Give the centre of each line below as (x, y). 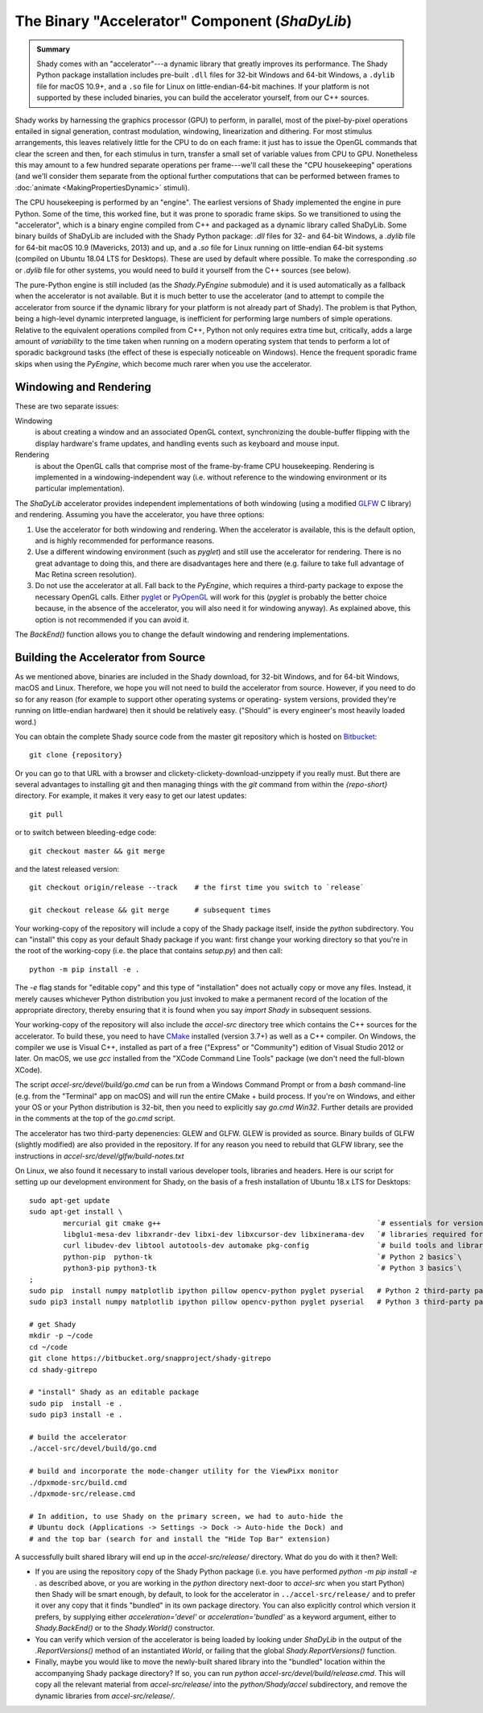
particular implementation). (80, 488)
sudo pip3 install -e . (76, 1415)
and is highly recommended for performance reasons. (125, 541)
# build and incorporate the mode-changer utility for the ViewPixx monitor (184, 1471)
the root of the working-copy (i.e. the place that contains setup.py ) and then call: (149, 951)
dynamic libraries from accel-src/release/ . (105, 1695)
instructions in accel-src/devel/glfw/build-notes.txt (99, 1155)
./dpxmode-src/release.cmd (83, 1493)
